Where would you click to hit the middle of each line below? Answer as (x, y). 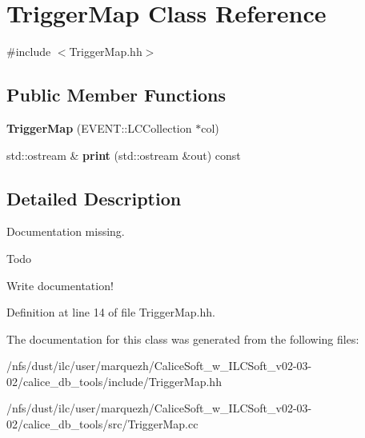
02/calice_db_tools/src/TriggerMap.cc (102, 424)
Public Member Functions (116, 95)
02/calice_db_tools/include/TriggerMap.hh (114, 381)
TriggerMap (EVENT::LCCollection (99, 127)
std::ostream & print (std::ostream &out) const (124, 155)
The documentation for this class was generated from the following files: (183, 338)
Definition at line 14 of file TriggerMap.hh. (111, 312)
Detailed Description (94, 198)
